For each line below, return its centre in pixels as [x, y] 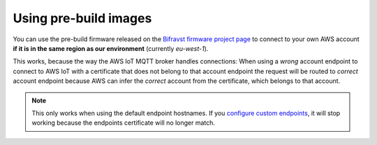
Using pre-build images [82, 18]
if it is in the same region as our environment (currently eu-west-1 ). [111, 48]
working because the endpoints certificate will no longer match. [124, 123]
